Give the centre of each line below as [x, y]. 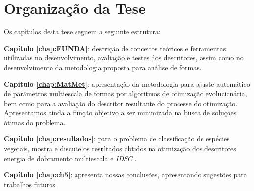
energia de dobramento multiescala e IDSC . [70, 158]
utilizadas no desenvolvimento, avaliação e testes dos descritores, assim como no [124, 58]
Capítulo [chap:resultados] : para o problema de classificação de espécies [117, 139]
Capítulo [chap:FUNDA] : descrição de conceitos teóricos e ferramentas [115, 48]
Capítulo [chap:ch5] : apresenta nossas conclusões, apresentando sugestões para [126, 175]
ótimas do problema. [35, 122]
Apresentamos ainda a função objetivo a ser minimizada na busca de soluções [120, 113]
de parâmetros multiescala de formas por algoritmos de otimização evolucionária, [126, 94]
